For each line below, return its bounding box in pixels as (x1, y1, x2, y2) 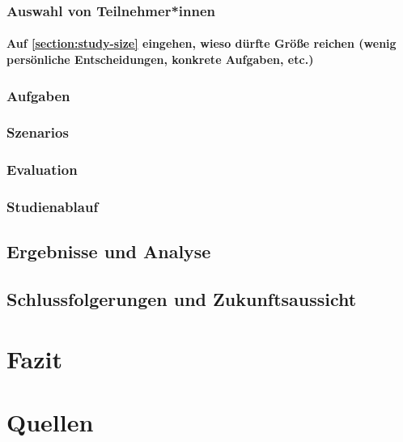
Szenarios (6, 122, 69, 142)
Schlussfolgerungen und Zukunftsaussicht (6, 287, 357, 312)
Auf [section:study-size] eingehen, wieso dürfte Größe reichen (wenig (6, 35, 397, 52)
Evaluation (6, 159, 78, 180)
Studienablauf (6, 197, 99, 217)
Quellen (6, 406, 94, 439)
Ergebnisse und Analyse (6, 239, 211, 264)
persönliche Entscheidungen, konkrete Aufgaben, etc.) (6, 51, 314, 68)
